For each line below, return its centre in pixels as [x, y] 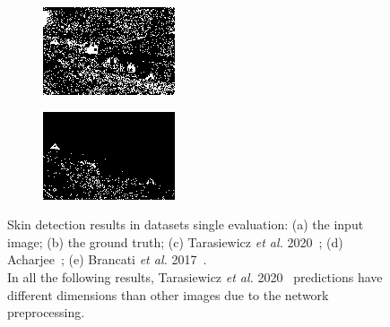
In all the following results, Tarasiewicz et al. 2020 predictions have [195, 276]
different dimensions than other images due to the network [168, 294]
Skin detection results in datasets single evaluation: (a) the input [186, 224]
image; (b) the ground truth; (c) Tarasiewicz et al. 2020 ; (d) [175, 241]
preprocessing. [46, 312]
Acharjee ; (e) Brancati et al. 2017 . [107, 259]
